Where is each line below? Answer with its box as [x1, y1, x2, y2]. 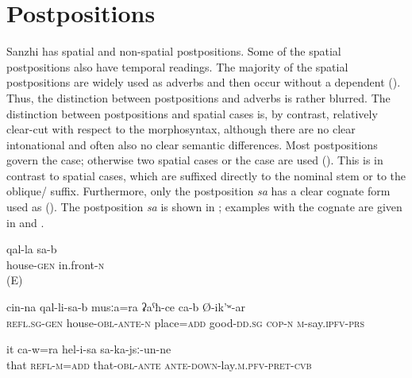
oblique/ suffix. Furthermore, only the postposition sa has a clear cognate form [6, 183, 391, 199]
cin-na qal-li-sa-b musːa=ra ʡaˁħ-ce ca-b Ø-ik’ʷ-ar [6, 299, 245, 315]
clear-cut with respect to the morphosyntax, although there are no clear [6, 121, 356, 137]
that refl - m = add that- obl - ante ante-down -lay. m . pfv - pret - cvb [6, 356, 312, 372]
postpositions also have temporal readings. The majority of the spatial [6, 58, 348, 75]
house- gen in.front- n [6, 256, 105, 272]
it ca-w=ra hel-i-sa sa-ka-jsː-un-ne [6, 341, 171, 357]
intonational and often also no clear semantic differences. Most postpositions [6, 136, 378, 152]
